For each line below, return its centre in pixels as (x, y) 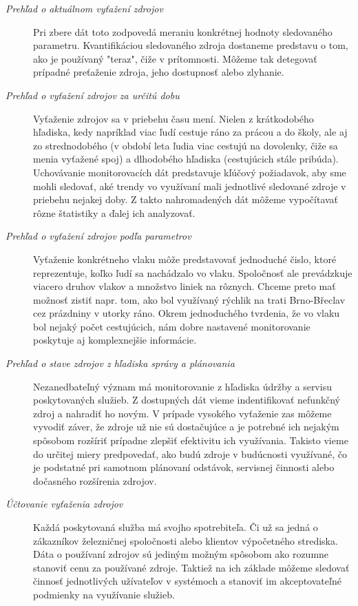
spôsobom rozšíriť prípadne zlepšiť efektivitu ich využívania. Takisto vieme (191, 440)
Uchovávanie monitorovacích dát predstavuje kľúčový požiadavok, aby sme (190, 172)
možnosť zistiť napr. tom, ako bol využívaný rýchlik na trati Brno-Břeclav (189, 299)
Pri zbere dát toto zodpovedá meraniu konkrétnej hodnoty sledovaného (183, 31)
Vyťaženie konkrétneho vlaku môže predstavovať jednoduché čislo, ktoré (185, 259)
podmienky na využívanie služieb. (104, 594)
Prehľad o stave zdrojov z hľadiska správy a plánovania (120, 363)
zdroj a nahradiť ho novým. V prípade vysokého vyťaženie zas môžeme (182, 413)
